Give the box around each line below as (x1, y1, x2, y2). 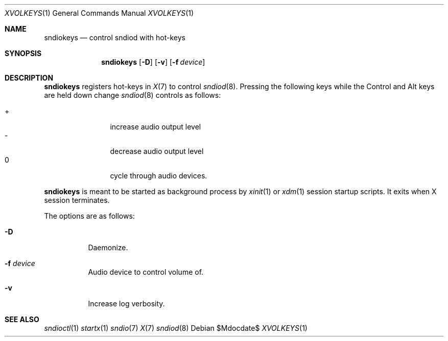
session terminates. (44, 196, 110, 204)
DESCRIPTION (5, 73, 54, 82)
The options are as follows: (44, 212, 135, 220)
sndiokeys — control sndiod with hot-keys (44, 33, 185, 42)
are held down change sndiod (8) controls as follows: (44, 91, 221, 99)
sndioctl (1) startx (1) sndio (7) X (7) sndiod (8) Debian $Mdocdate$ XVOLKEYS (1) (44, 324, 308, 332)
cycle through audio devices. (110, 171, 207, 180)
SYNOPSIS (5, 49, 42, 58)
